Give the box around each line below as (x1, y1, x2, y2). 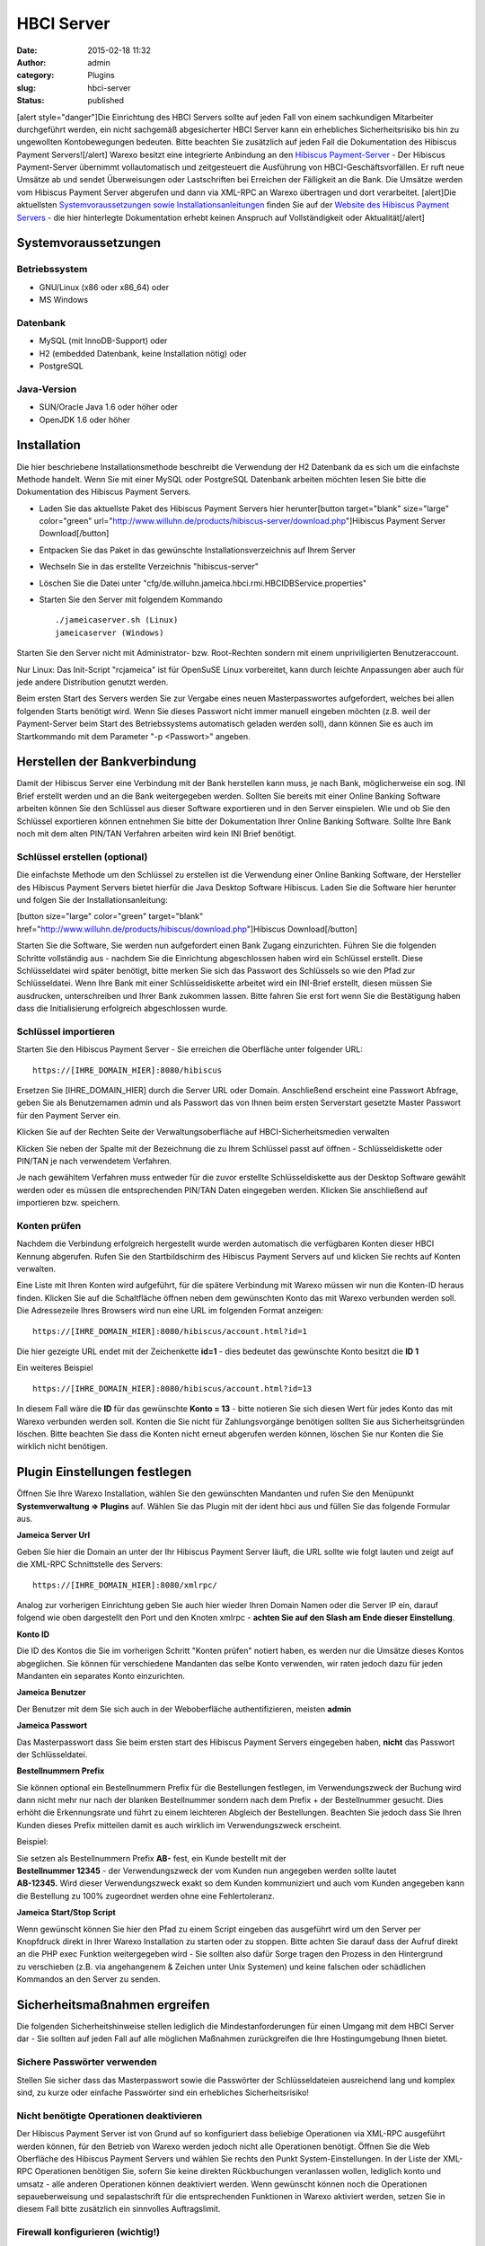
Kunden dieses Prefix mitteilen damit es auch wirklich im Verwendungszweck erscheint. (16, 1819, 342, 1830)
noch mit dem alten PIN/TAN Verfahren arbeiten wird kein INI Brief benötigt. (16, 828, 296, 839)
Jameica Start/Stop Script (16, 1907, 116, 1918)
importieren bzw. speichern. (16, 1198, 120, 1208)
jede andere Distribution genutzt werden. (16, 676, 169, 687)
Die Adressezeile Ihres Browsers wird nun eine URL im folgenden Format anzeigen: (16, 1305, 323, 1316)
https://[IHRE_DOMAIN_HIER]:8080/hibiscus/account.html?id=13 (32, 1384, 313, 1393)
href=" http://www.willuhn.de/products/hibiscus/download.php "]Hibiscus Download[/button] (16, 924, 358, 934)
